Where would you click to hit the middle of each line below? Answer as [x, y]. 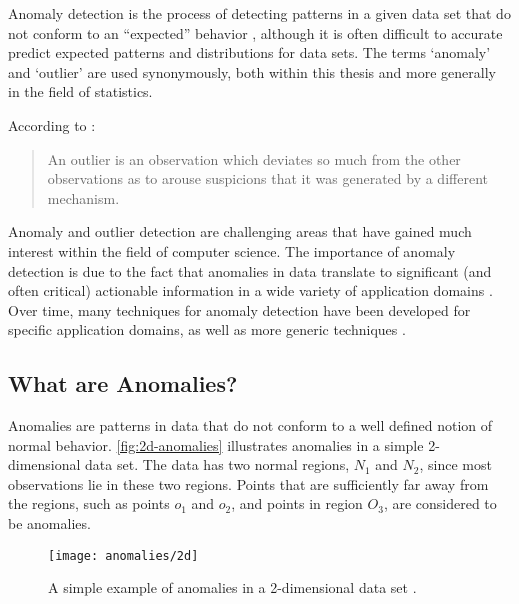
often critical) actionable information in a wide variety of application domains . [250, 290]
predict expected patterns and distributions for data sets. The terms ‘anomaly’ [249, 52]
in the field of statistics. [80, 91]
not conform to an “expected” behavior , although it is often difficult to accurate [255, 32]
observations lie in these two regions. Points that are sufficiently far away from [248, 483]
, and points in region [297, 503]
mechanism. [83, 197]
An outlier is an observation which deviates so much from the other [254, 158]
